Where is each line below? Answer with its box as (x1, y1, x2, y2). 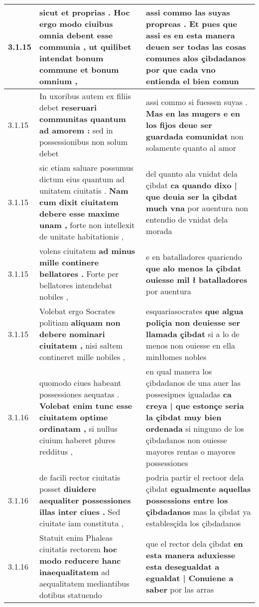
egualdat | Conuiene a (146, 572, 234, 584)
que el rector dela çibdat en (146, 537, 243, 549)
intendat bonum (39, 52, 104, 64)
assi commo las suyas (146, 6, 230, 18)
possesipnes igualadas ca (146, 388, 232, 400)
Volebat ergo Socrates (39, 305, 115, 317)
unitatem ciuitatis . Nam (39, 185, 129, 196)
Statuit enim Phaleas (39, 532, 113, 543)
